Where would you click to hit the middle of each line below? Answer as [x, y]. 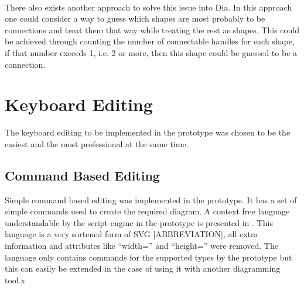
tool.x [15, 280]
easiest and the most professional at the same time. [97, 143]
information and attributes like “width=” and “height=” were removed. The [141, 246]
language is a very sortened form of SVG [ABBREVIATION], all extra [131, 234]
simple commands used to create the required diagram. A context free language [147, 211]
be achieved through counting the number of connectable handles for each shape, [150, 41]
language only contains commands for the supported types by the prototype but [148, 257]
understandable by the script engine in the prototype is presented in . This [139, 222]
